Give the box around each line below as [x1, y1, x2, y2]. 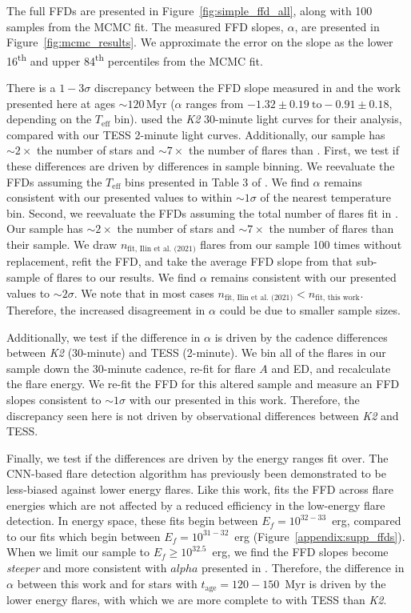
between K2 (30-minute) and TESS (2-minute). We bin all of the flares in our [6, 344, 386, 361]
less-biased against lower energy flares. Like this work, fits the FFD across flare [6, 481, 393, 497]
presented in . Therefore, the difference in [202, 559, 405, 575]
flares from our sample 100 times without [200, 235, 402, 252]
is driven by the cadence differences [214, 328, 388, 345]
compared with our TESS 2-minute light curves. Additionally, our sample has [6, 126, 385, 142]
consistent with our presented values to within [6, 189, 233, 206]
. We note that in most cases [74, 284, 214, 301]
